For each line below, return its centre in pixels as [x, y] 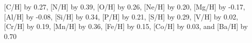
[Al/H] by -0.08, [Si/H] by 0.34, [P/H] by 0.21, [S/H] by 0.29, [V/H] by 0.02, [121, 16]
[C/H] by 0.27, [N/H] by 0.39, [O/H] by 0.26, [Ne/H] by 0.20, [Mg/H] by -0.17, [125, 6]
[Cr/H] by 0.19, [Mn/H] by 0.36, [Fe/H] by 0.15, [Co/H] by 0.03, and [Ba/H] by [126, 26]
